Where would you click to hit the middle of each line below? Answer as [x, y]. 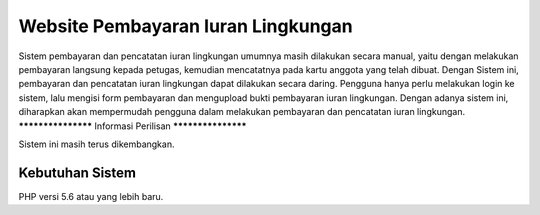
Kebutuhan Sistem [77, 172]
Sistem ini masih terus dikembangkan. [96, 144]
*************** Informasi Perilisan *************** [132, 126]
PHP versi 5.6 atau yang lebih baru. [91, 196]
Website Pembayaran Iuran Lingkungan [186, 26]
